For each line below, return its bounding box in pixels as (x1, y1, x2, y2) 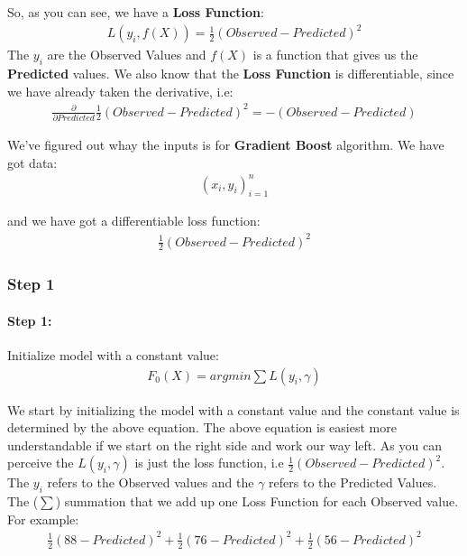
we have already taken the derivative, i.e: (7, 81, 233, 100)
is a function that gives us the (252, 45, 418, 64)
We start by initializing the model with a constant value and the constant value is (7, 400, 460, 419)
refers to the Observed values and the (47, 473, 254, 492)
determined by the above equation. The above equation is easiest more (7, 418, 397, 437)
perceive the (7, 453, 74, 472)
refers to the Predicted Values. (269, 473, 437, 492)
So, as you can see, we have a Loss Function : (7, 3, 264, 21)
